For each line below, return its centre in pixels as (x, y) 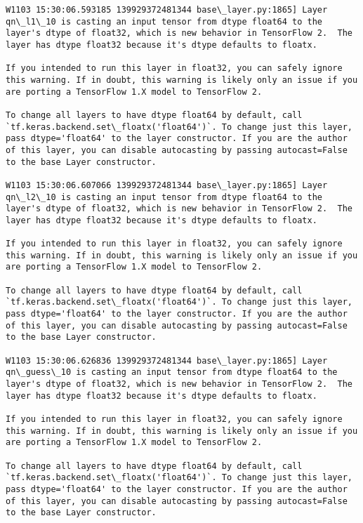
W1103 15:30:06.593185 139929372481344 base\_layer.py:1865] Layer (167, 10)
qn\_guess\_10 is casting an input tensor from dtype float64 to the (172, 372)
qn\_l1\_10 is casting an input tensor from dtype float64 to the (164, 21)
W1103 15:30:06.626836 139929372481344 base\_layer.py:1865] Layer (167, 360)
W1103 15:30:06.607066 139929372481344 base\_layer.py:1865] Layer (167, 185)
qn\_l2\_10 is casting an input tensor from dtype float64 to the (164, 197)
